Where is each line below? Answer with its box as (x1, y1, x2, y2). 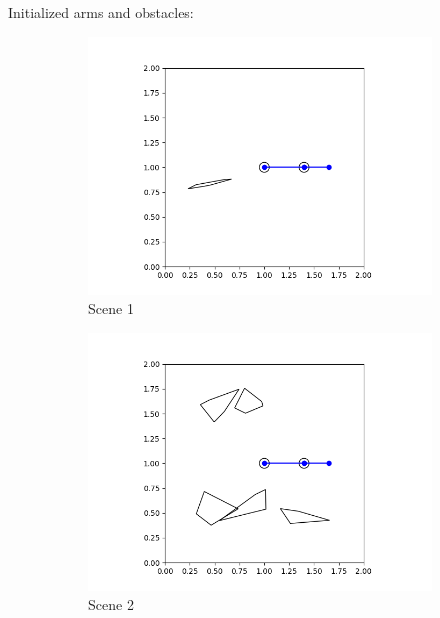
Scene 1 (88, 298, 134, 319)
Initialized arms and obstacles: (8, 2, 194, 22)
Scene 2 (88, 594, 134, 615)
